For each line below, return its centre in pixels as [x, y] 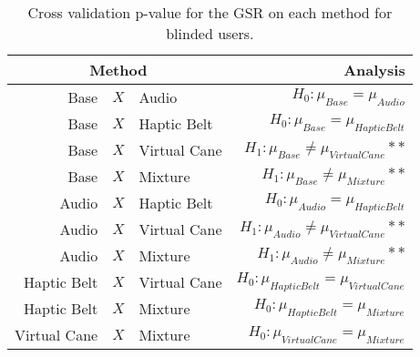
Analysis [374, 70]
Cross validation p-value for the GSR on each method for [210, 12]
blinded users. [210, 33]
